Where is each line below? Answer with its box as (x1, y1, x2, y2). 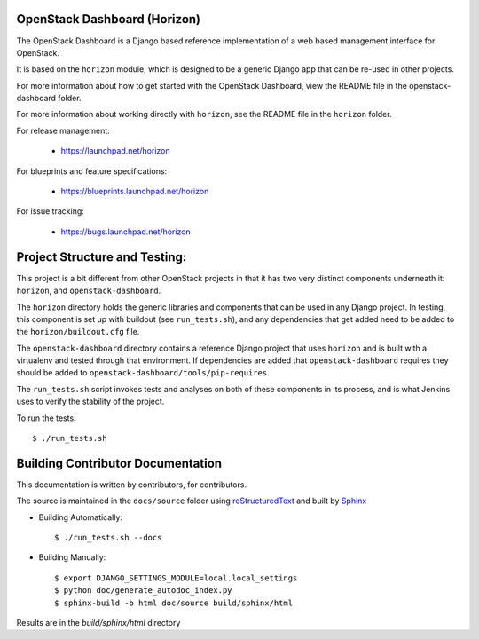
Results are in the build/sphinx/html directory (16, 618, 181, 628)
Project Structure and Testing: (16, 249, 187, 264)
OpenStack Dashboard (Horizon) (16, 12, 201, 27)
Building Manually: (38, 552, 106, 563)
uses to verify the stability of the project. (16, 396, 165, 407)
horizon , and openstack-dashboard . (16, 285, 161, 296)
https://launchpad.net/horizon (60, 146, 170, 156)
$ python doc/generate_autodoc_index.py (54, 586, 232, 596)
